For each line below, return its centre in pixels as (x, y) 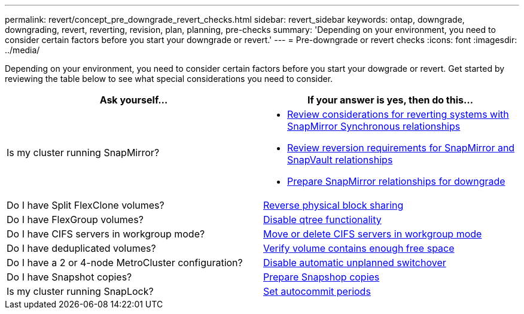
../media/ (22, 50)
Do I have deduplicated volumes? (81, 248)
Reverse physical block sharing (333, 205)
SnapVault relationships (340, 160)
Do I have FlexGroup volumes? (75, 220)
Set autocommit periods (317, 291)
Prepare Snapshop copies (322, 277)
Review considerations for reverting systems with (398, 114)
